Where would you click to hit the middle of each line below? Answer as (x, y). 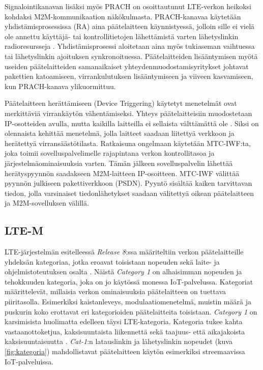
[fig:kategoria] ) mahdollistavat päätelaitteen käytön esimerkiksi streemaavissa (125, 351)
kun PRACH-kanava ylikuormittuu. (60, 86)
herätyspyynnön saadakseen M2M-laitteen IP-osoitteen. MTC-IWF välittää (122, 173)
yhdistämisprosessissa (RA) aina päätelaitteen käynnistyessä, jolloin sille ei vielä (130, 26)
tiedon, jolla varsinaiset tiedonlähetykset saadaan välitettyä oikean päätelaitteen (129, 193)
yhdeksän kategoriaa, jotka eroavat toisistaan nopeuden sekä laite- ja (112, 261)
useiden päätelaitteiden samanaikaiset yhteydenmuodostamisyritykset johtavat (127, 66)
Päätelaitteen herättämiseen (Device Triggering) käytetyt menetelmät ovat (121, 103)
